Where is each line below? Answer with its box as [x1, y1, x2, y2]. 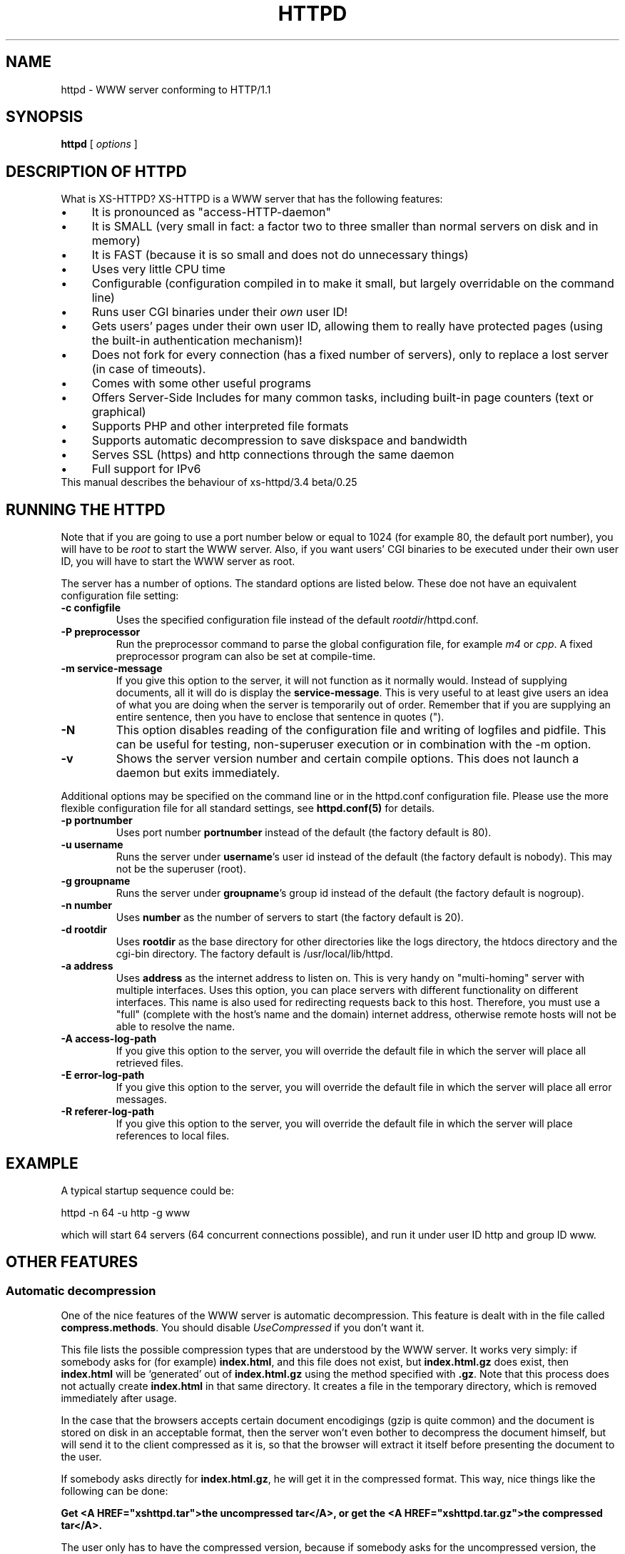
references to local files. [116, 1129, 230, 1142]
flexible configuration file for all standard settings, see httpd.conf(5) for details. [61, 802, 435, 815]
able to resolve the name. [116, 1020, 235, 1033]
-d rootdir [61, 923, 107, 936]
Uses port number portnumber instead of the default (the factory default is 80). [116, 826, 492, 839]
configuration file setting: [61, 589, 179, 602]
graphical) [91, 405, 146, 420]
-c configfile [61, 601, 121, 614]
